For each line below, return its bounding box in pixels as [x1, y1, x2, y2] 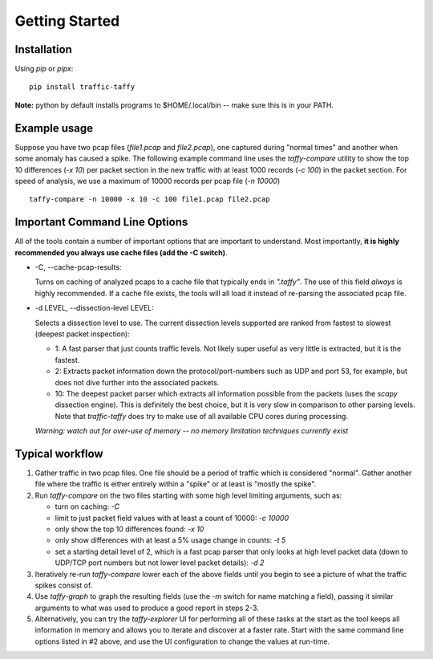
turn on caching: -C [55, 502, 120, 511]
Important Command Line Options [14, 215, 188, 229]
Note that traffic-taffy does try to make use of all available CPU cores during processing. [55, 411, 349, 421]
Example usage [14, 121, 94, 135]
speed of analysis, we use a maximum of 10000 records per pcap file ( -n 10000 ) [14, 176, 281, 185]
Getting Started [14, 12, 120, 30]
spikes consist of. [34, 580, 93, 590]
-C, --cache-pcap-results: [34, 262, 122, 272]
